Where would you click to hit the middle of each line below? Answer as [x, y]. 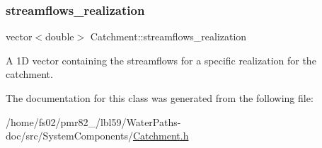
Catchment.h [161, 136]
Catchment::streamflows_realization [168, 36]
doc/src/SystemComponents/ [69, 136]
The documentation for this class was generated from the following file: [160, 98]
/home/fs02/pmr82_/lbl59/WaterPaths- [93, 121]
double [60, 36]
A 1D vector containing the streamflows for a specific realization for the [161, 60]
